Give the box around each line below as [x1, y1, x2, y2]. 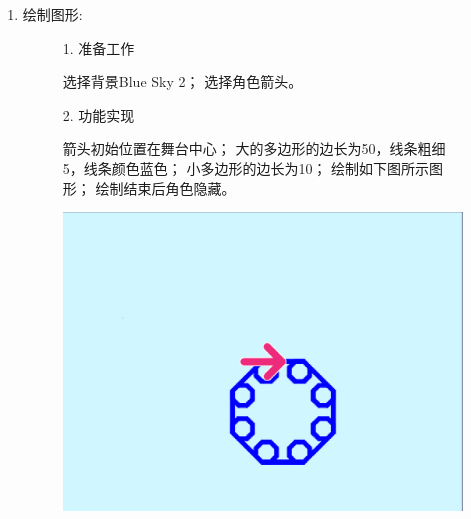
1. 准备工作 [62, 37, 135, 58]
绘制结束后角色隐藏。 [95, 177, 236, 198]
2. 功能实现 [62, 104, 135, 125]
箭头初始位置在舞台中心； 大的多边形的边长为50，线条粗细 [62, 138, 446, 159]
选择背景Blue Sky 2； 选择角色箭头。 [62, 71, 303, 92]
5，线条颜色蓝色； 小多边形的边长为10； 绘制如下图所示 [62, 157, 430, 178]
